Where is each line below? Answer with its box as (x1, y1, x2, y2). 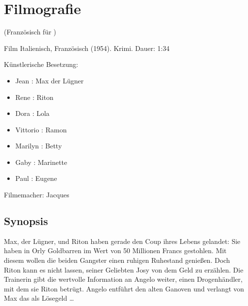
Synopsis (4, 213, 48, 228)
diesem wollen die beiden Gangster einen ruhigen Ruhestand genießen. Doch (4, 255, 230, 265)
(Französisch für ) (4, 27, 56, 37)
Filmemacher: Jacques (4, 190, 69, 200)
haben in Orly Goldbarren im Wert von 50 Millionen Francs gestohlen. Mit (4, 245, 227, 256)
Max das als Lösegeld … (4, 293, 74, 303)
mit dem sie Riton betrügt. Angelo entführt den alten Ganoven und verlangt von (4, 283, 244, 293)
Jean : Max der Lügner (15, 75, 84, 85)
